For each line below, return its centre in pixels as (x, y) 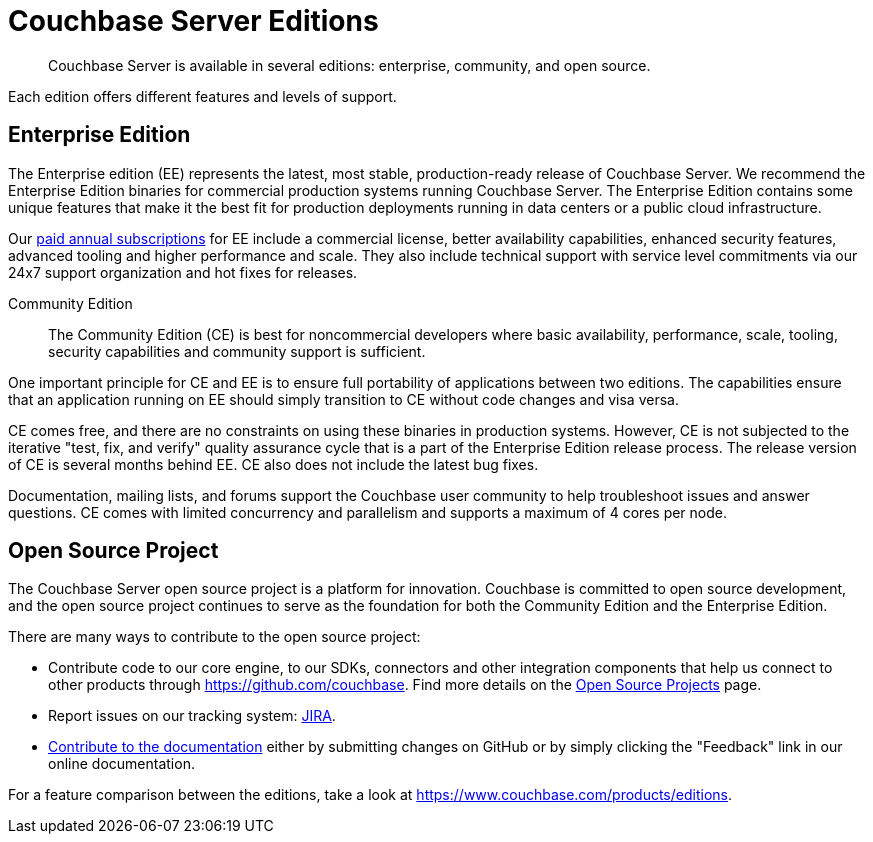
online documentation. (121, 764)
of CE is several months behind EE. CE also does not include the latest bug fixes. (273, 464)
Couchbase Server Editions (193, 21)
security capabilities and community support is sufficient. (237, 351)
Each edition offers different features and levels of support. (202, 96)
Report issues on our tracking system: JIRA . (192, 716)
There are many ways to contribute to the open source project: (214, 637)
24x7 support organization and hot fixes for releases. (183, 272)
